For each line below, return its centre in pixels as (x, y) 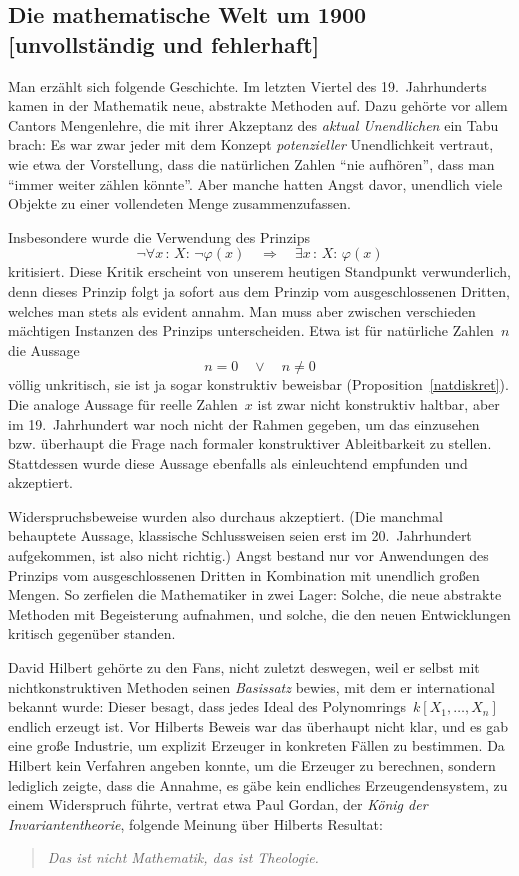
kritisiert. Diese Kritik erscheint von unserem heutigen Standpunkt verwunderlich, (259, 271)
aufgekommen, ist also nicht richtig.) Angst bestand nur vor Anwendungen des (248, 555)
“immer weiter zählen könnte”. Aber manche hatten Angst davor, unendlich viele (255, 183)
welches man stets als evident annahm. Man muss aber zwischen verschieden (242, 310)
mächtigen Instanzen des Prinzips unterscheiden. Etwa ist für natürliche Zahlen (251, 330)
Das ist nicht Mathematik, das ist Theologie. (183, 857)
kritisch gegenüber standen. (92, 633)
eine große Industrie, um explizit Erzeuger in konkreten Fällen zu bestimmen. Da (256, 745)
